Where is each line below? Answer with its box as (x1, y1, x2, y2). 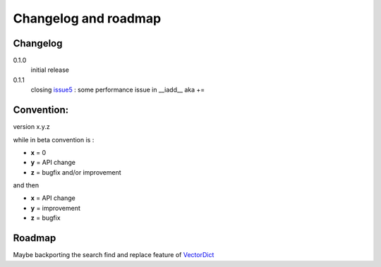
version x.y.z (13, 123, 51, 131)
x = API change (30, 194, 75, 202)
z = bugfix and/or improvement (30, 168, 121, 176)
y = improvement (30, 204, 80, 212)
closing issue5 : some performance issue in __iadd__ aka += (30, 85, 205, 94)
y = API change (30, 159, 76, 167)
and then (13, 181, 39, 190)
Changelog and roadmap (13, 11, 162, 26)
